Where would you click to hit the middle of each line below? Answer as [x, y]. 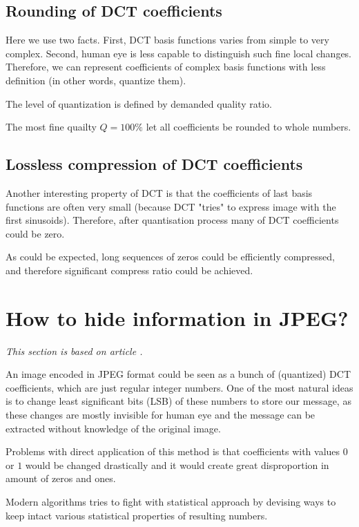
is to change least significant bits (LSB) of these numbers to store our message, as [178, 401]
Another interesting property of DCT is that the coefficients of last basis [159, 192]
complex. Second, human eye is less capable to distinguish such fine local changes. [179, 53]
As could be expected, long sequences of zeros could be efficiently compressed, [170, 257]
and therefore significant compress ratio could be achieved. [129, 270]
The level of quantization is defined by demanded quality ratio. [139, 103]
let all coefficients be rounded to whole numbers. [249, 127]
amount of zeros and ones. [61, 478]
